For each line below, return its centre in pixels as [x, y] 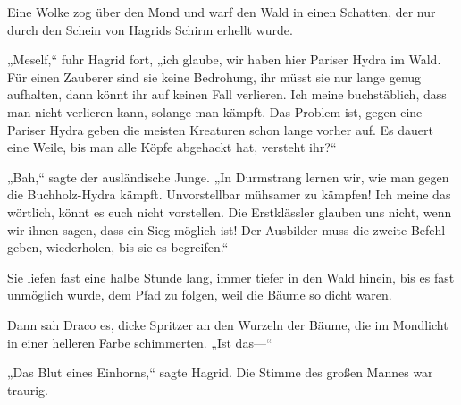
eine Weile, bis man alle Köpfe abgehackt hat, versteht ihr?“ [172, 147]
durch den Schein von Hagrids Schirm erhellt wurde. [150, 29]
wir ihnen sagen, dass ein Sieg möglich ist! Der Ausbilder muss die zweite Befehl [226, 229]
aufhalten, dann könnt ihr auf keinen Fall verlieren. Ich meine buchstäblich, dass [227, 94]
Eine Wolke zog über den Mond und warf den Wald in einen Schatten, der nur [222, 12]
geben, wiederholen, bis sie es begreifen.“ [118, 247]
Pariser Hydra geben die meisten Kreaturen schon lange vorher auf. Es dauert [221, 129]
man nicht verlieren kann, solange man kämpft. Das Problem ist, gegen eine [215, 111]
